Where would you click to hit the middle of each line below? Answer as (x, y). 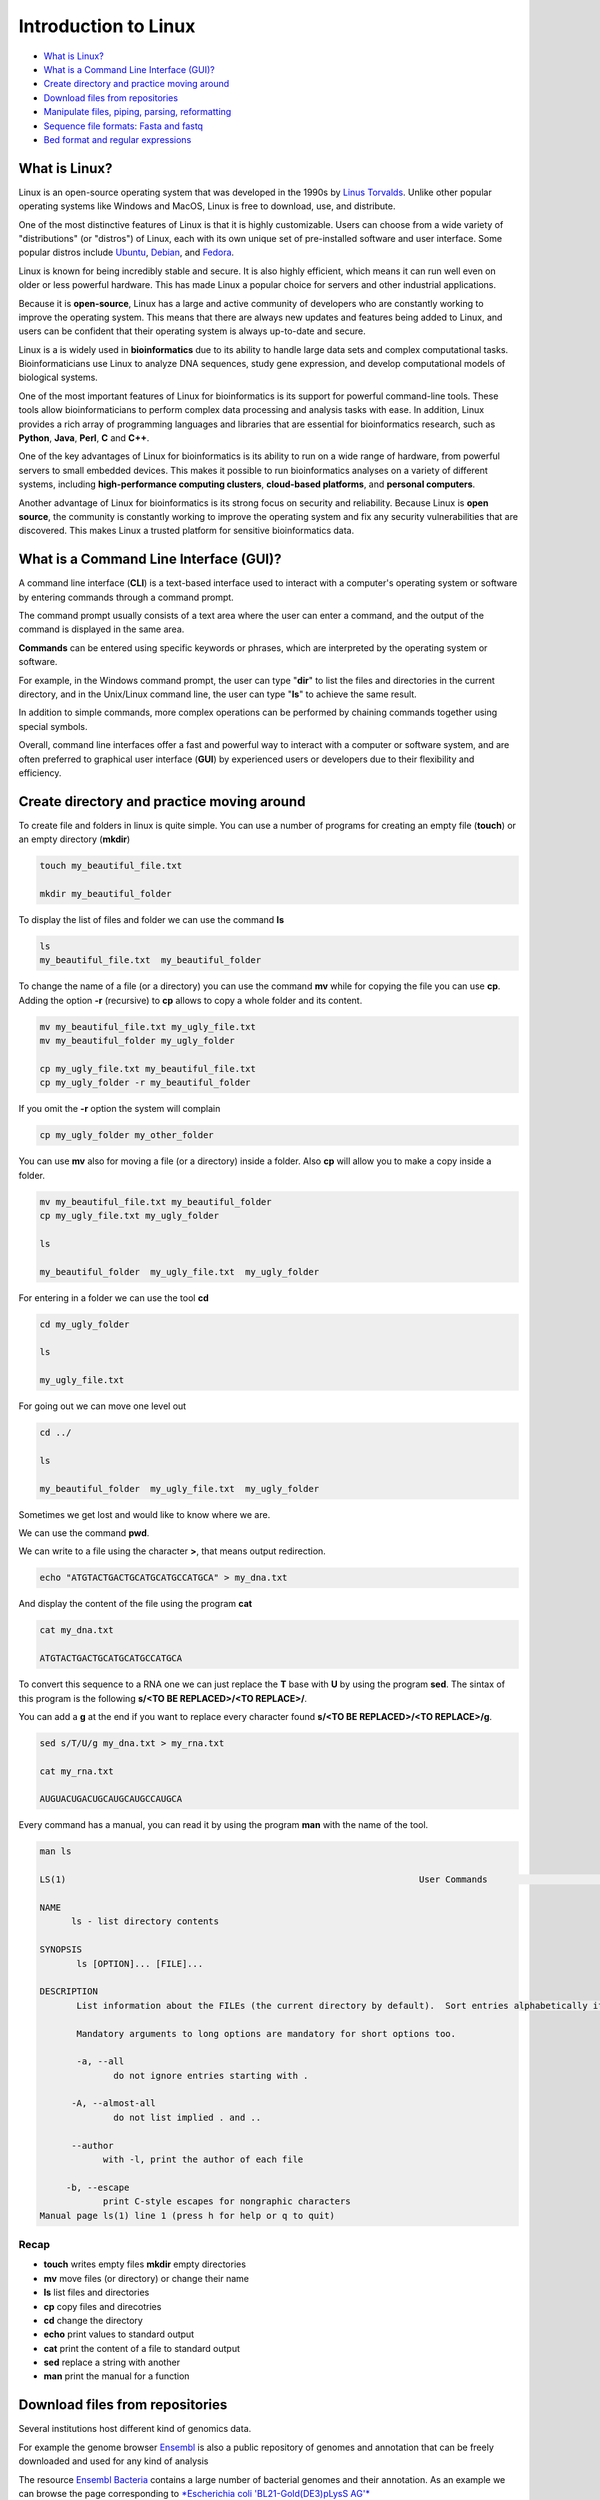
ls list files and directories (96, 2292)
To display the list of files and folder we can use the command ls (151, 920)
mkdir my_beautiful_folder (105, 894)
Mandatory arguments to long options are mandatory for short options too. (266, 2033)
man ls (55, 1851)
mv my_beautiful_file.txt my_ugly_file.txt (148, 1026)
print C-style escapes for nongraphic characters (226, 2201)
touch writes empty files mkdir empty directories (145, 2264)
